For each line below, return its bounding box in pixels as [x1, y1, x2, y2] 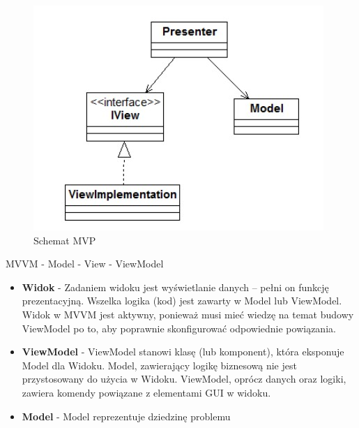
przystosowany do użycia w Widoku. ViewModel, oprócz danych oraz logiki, [22, 371, 346, 386]
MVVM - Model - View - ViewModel [6, 256, 164, 271]
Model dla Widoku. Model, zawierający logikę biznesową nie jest [22, 357, 297, 372]
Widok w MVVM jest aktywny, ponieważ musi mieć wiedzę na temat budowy [22, 307, 354, 321]
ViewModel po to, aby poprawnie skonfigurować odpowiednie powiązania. [22, 320, 336, 335]
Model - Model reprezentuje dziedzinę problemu [22, 408, 231, 423]
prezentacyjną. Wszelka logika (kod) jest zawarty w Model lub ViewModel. [22, 293, 342, 308]
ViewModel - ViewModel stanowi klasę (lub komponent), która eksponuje [22, 344, 344, 359]
